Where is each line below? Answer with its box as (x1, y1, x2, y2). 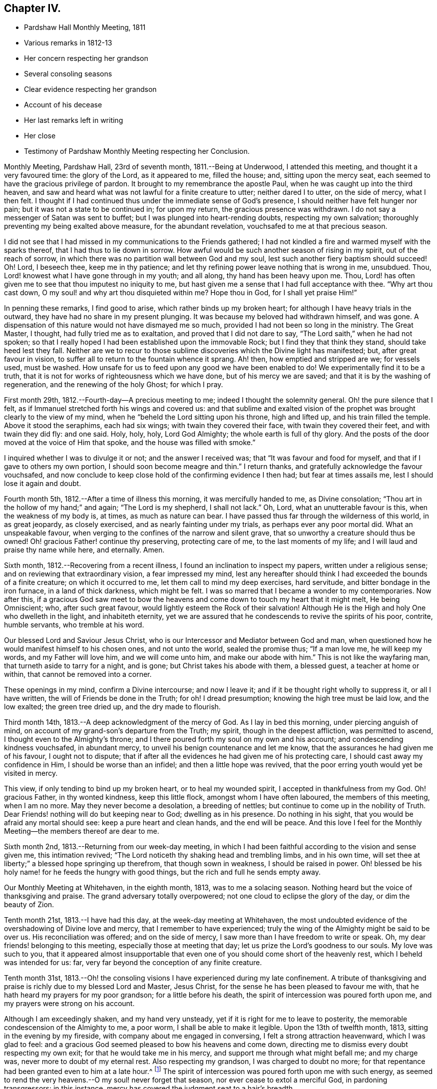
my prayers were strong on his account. (4, 999, 135, 1008)
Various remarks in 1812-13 (24, 38, 112, 47)
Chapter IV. (4, 2, 61, 14)
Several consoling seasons (24, 69, 112, 78)
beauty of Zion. (4, 900, 54, 909)
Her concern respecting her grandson (24, 54, 148, 63)
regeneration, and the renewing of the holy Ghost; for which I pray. (4, 380, 223, 389)
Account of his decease (24, 100, 102, 109)
